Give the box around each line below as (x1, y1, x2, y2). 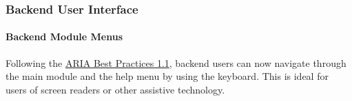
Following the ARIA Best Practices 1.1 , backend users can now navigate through (6, 55, 346, 70)
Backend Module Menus (6, 29, 123, 44)
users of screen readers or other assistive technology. (6, 82, 225, 96)
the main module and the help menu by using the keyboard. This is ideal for (6, 69, 329, 83)
